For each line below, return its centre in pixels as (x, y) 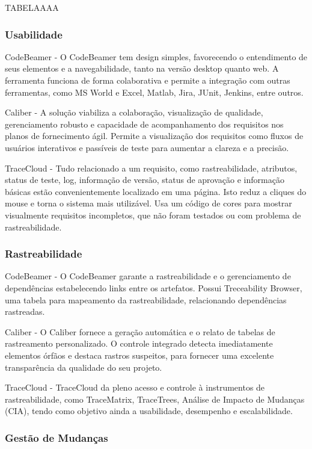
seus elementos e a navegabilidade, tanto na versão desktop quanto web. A (142, 68)
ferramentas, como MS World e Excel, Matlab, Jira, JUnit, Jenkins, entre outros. (154, 92)
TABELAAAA (32, 7)
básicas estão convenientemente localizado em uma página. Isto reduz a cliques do (156, 191)
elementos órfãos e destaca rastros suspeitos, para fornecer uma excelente (139, 355)
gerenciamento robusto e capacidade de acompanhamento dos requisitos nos (144, 124)
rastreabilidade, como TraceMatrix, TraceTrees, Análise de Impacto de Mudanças (155, 399)
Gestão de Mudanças (57, 437)
